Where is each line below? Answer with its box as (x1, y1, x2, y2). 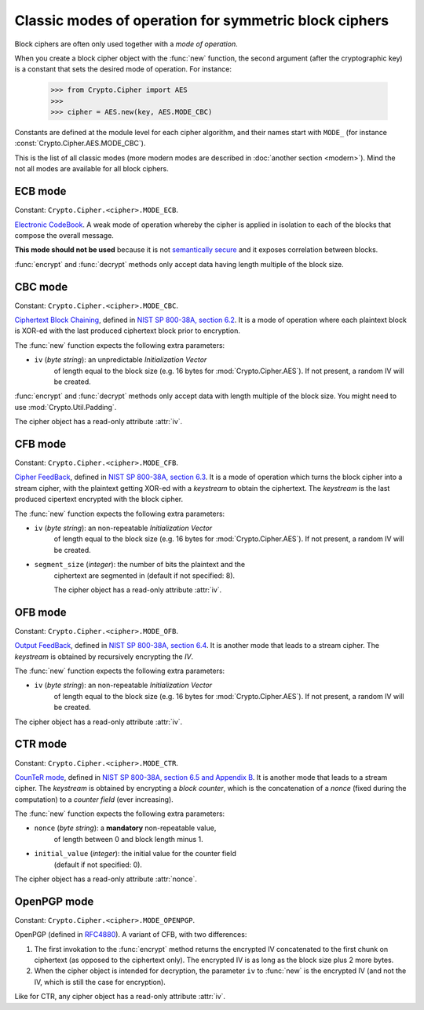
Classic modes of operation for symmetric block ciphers (14, 12, 389, 29)
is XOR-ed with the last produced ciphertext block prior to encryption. (14, 326, 241, 335)
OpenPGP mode (14, 895, 94, 908)
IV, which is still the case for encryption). (34, 977, 166, 986)
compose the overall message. (14, 230, 114, 240)
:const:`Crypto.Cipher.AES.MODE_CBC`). (14, 138, 146, 148)
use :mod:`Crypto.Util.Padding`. (14, 402, 117, 412)
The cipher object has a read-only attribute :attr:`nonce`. (14, 874, 198, 884)
